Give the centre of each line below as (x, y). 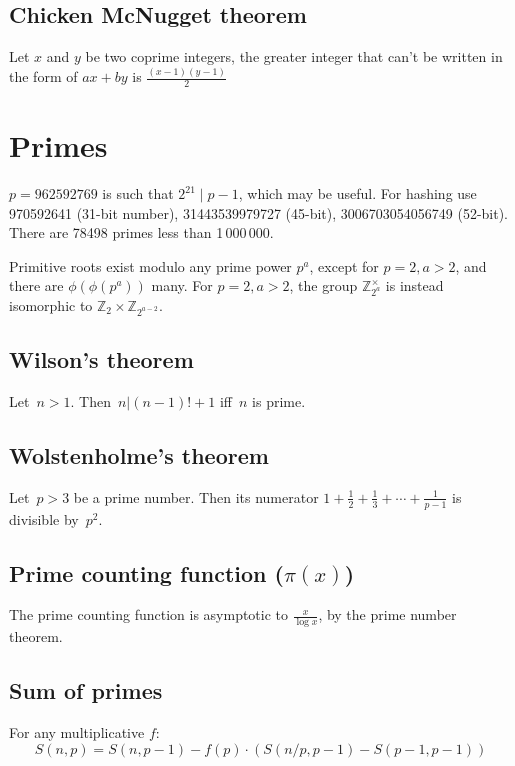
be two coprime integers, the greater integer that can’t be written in (294, 56)
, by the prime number (387, 614)
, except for (344, 265)
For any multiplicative (77, 732)
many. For (182, 285)
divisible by (44, 518)
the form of (43, 76)
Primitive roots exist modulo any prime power (150, 265)
